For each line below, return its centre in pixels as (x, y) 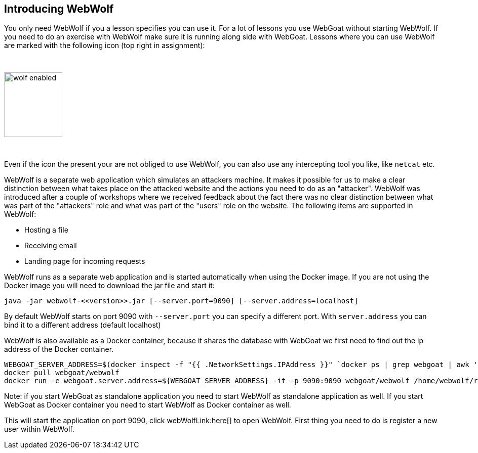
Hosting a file (46, 230)
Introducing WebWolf (59, 9)
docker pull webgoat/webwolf (62, 373)
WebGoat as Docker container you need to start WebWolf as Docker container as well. (148, 405)
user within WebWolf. (39, 429)
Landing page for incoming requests (85, 261)
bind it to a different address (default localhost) (83, 325)
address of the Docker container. (59, 349)
